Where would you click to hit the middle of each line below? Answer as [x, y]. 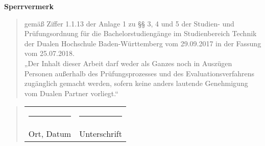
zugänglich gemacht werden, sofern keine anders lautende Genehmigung [136, 83]
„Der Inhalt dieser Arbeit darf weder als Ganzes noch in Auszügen [128, 63]
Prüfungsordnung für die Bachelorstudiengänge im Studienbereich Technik [140, 33]
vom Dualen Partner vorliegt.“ [71, 93]
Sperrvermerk [29, 6]
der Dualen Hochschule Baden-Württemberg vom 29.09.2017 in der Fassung [143, 43]
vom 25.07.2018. [49, 53]
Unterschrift [101, 134]
